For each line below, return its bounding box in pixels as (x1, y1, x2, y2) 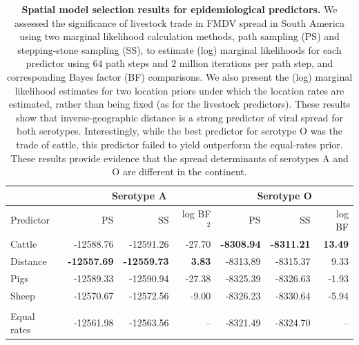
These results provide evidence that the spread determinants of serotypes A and (10, 150, 349, 165)
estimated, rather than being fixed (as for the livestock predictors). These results (8, 97, 351, 111)
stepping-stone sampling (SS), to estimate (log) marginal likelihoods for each (17, 42, 342, 57)
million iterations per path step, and (179, 56, 333, 70)
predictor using (26, 56, 90, 70)
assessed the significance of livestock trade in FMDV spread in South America (14, 15, 345, 30)
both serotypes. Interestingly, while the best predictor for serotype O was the (16, 124, 343, 138)
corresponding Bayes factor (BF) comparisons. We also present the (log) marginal (6, 69, 353, 83)
